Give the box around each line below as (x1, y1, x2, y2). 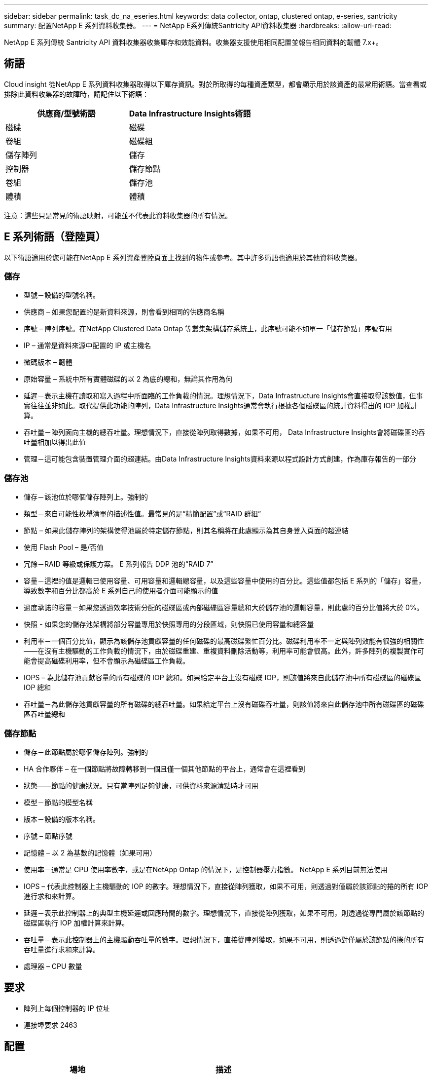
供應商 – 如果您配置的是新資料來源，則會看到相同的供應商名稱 (24, 308, 224, 316)
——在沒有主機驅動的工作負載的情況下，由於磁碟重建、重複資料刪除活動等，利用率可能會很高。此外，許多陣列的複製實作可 (24, 647, 424, 655)
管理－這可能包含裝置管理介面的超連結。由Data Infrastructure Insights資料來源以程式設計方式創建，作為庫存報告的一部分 (24, 455, 416, 463)
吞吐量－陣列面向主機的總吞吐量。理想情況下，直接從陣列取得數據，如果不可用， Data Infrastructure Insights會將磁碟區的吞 (24, 428, 425, 437)
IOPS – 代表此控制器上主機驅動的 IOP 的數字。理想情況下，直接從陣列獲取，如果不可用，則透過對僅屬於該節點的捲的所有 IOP (24, 882, 428, 890)
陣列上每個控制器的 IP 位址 (24, 1003, 110, 1012)
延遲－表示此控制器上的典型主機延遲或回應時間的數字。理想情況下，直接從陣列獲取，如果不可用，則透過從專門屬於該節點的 (24, 908, 424, 917)
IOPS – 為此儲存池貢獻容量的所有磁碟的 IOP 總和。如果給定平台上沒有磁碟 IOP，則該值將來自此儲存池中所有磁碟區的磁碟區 (24, 673, 421, 682)
